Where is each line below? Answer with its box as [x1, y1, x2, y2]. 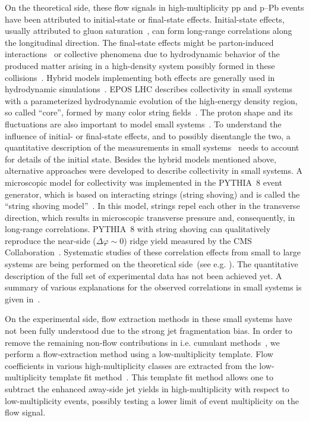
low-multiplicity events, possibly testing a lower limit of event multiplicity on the [5, 394, 299, 407]
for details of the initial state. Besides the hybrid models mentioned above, [5, 152, 276, 165]
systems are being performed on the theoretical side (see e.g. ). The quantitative [5, 258, 298, 270]
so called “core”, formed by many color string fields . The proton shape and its [5, 106, 293, 118]
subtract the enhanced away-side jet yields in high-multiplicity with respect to [5, 383, 289, 395]
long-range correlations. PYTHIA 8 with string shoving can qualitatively [5, 223, 271, 235]
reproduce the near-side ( [5, 234, 96, 246]
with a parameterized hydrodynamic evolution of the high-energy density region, [5, 94, 298, 107]
